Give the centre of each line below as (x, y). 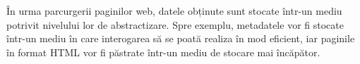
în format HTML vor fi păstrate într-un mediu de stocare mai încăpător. (163, 52)
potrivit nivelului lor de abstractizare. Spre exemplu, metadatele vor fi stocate (175, 24)
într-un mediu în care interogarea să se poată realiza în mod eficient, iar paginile (181, 38)
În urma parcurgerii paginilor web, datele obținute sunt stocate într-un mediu (174, 11)
